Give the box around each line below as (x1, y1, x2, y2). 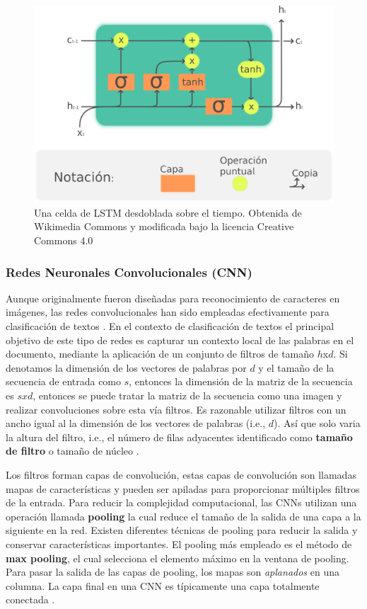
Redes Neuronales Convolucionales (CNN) (6, 263, 252, 280)
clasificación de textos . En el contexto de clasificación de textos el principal (6, 319, 334, 334)
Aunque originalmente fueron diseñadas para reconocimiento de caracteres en (6, 290, 340, 305)
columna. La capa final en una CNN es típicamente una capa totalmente (6, 578, 320, 593)
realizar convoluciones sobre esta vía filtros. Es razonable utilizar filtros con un (6, 402, 346, 416)
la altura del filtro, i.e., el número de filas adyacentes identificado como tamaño (6, 429, 353, 444)
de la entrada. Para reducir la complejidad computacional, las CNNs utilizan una (6, 495, 357, 510)
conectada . (6, 592, 55, 607)
